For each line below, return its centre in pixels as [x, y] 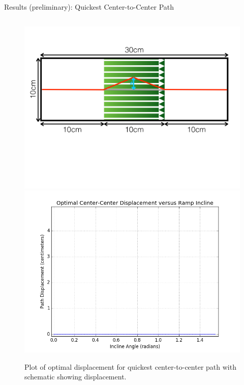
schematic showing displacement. [75, 377]
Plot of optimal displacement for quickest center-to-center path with [130, 366]
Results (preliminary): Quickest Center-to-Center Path [89, 7]
